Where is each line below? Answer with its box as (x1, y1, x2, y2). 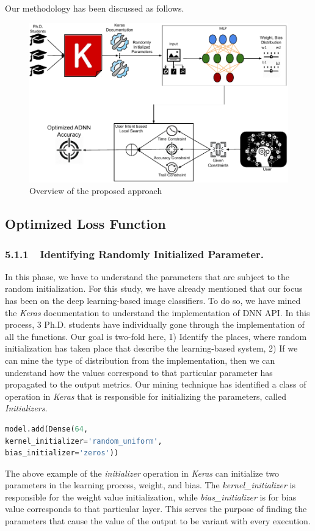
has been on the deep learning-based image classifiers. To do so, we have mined (5, 294, 301, 306)
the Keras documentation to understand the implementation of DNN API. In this (5, 306, 310, 319)
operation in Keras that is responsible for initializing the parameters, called (5, 389, 286, 402)
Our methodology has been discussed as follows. (5, 2, 184, 14)
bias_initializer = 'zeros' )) (5, 449, 119, 458)
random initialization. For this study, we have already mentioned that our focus (5, 282, 303, 295)
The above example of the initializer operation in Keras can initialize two (5, 466, 279, 479)
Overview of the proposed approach (29, 184, 162, 197)
